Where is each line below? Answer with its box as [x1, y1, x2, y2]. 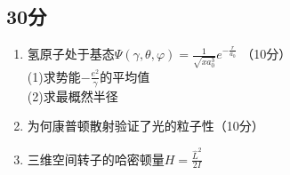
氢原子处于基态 [27, 44, 115, 63]
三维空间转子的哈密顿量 [27, 149, 165, 168]
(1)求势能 [27, 67, 81, 85]
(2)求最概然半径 [27, 86, 118, 105]
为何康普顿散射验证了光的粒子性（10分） [27, 116, 264, 135]
